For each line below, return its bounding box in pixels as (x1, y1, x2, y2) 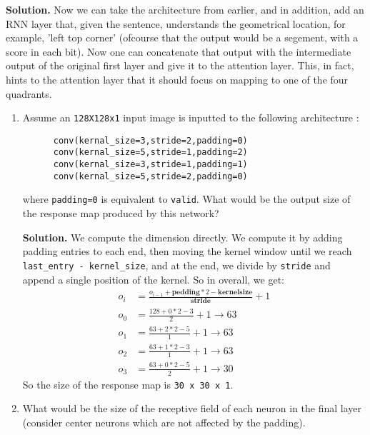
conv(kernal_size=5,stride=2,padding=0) (53, 171, 248, 181)
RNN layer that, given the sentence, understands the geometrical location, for (6, 16, 346, 31)
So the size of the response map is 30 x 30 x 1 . (22, 376, 234, 391)
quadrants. (6, 86, 52, 101)
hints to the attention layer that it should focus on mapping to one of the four (6, 71, 349, 86)
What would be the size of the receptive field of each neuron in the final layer (22, 401, 362, 416)
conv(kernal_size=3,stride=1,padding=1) (53, 159, 248, 170)
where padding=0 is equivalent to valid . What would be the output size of (22, 191, 351, 206)
